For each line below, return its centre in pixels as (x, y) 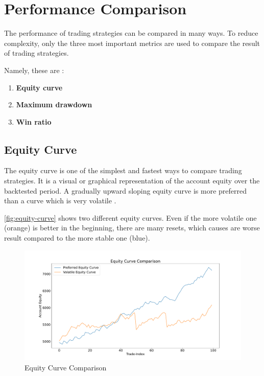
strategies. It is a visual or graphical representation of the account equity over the (132, 181)
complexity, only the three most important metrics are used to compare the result (132, 43)
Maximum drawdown (54, 104)
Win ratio (34, 121)
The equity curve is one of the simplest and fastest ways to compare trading (123, 170)
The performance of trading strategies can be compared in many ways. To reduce (131, 33)
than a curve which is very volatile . (60, 201)
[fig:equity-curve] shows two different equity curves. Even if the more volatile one (130, 217)
